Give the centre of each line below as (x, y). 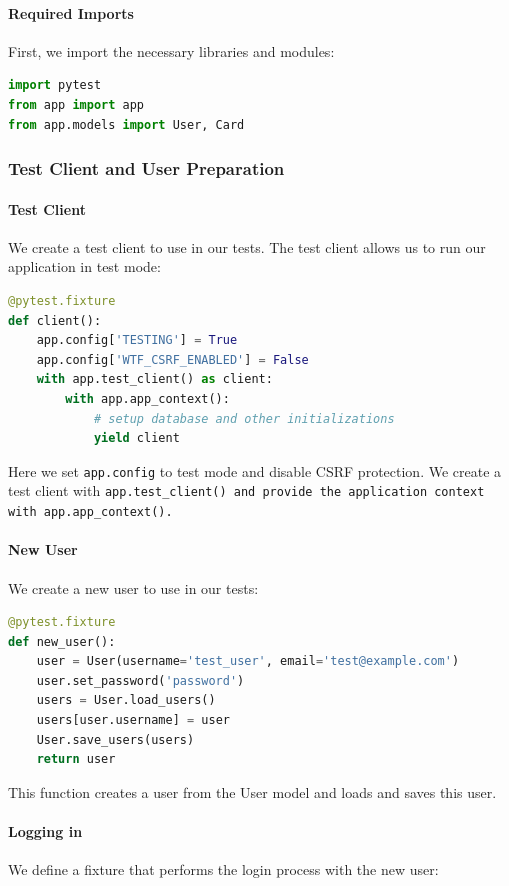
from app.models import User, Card (126, 124)
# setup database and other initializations (244, 418)
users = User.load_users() (126, 700)
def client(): (55, 320)
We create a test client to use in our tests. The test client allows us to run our (247, 246)
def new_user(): (62, 641)
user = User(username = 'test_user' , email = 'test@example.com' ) (248, 661)
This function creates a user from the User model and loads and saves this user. (252, 791)
